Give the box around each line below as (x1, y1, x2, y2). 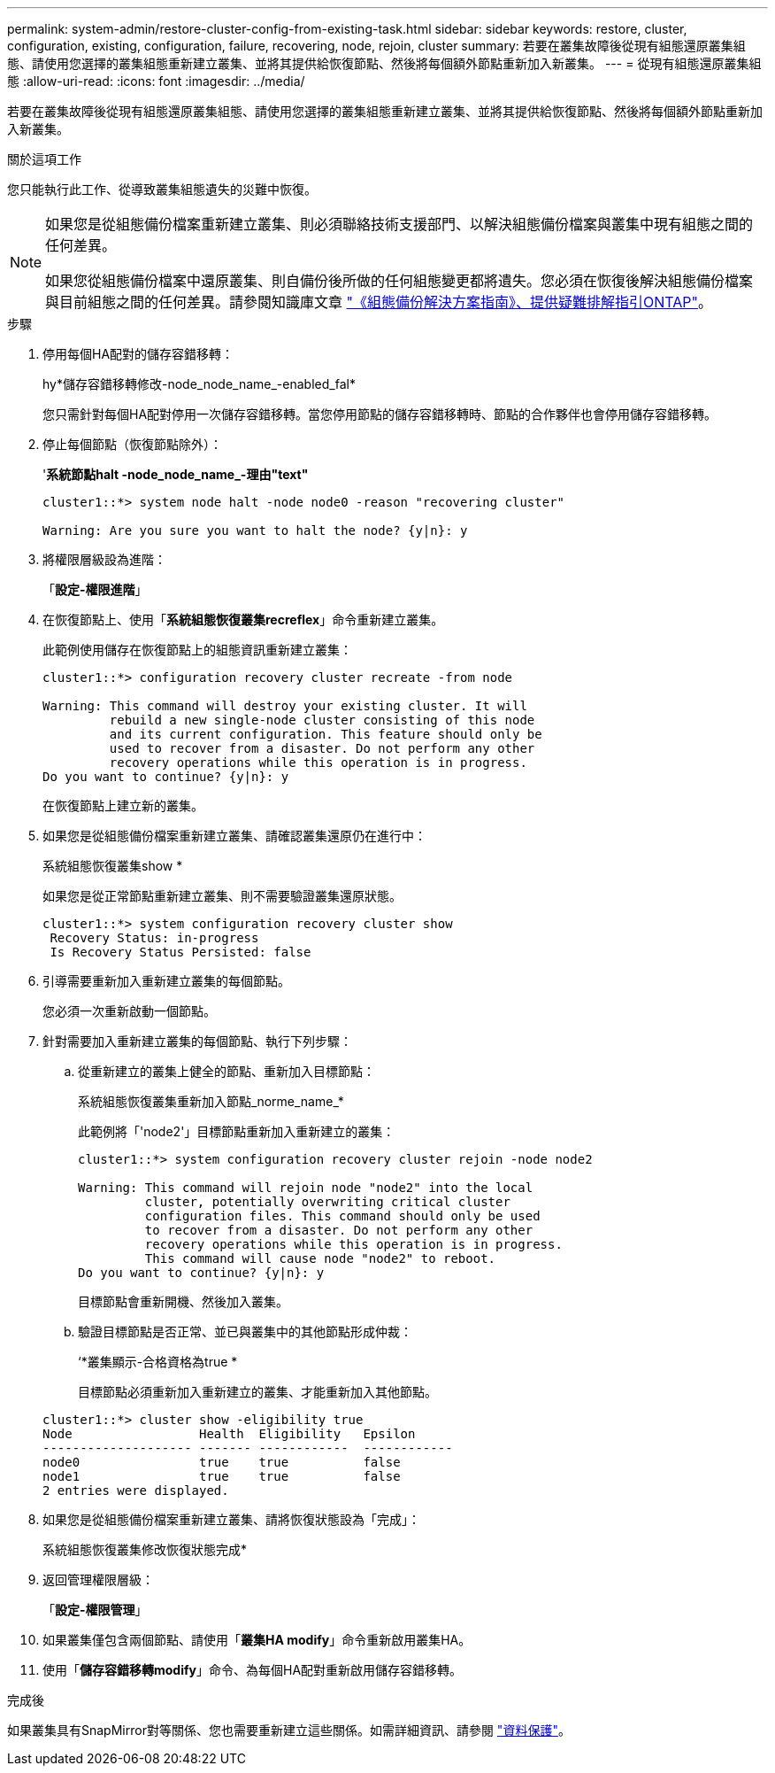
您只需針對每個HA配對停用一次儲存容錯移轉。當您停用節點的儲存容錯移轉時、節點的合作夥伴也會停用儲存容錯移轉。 (42, 406, 717, 422)
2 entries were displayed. (42, 1483, 229, 1498)
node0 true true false (42, 1455, 401, 1469)
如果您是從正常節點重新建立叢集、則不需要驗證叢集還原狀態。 (42, 888, 402, 903)
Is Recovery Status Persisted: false (50, 945, 311, 959)
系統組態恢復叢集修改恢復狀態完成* (42, 1542, 248, 1557)
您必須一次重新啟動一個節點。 (42, 1003, 216, 1018)
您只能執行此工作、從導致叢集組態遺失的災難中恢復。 (7, 182, 317, 197)
